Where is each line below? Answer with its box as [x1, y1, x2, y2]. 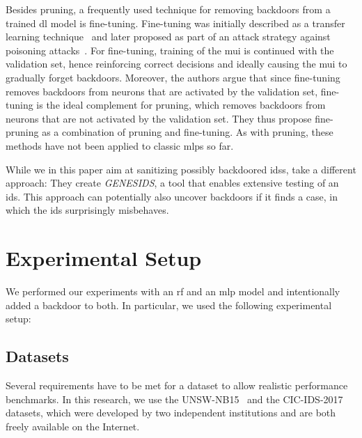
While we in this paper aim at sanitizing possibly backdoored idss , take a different [6, 162, 356, 176]
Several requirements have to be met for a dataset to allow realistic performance [6, 378, 348, 393]
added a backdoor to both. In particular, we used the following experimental [6, 297, 332, 312]
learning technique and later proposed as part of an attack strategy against [6, 29, 331, 44]
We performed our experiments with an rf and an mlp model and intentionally [6, 284, 340, 299]
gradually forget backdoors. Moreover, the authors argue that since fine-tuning [6, 70, 340, 84]
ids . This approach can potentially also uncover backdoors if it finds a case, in [6, 189, 338, 203]
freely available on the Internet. [6, 419, 140, 433]
